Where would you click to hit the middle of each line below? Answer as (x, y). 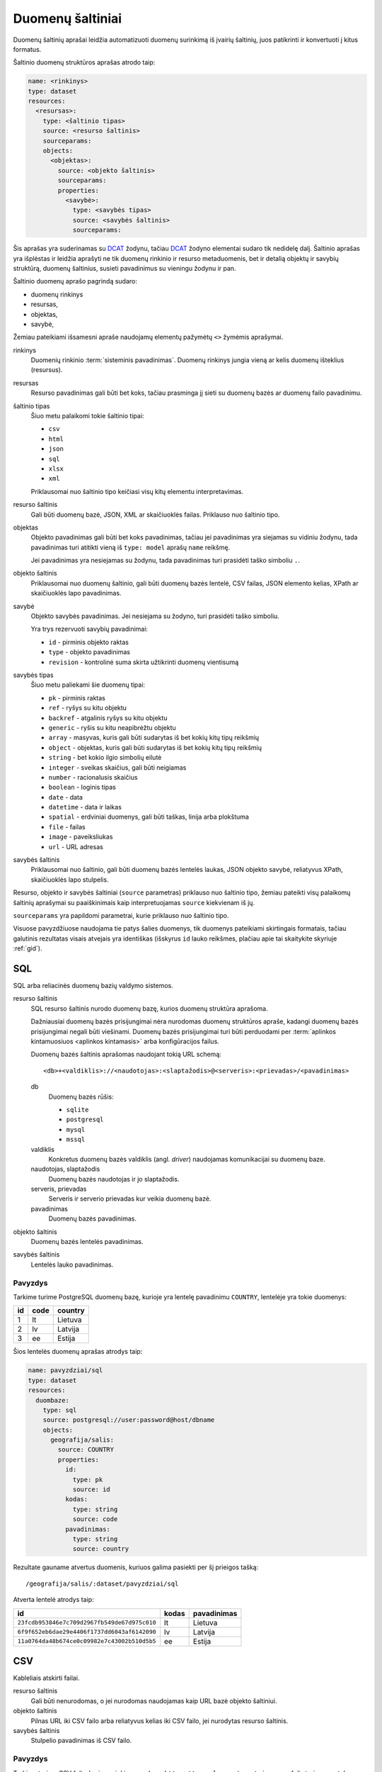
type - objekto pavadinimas (89, 652)
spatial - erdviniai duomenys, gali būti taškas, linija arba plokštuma (149, 817)
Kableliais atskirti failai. (46, 1678)
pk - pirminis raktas (77, 697)
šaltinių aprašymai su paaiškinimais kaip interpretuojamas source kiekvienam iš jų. (134, 902)
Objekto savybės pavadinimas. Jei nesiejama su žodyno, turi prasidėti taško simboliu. (155, 616)
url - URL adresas (76, 846)
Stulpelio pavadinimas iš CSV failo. (81, 1741)
